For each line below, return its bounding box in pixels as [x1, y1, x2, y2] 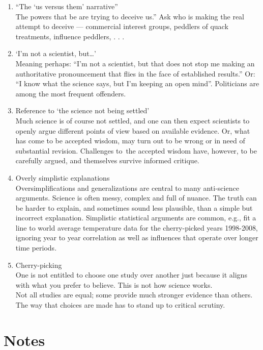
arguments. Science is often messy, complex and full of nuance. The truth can [15, 192, 257, 203]
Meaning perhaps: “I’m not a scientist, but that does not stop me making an [15, 58, 255, 68]
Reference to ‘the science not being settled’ [15, 105, 150, 116]
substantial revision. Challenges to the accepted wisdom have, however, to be [15, 145, 257, 156]
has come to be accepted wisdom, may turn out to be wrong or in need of [15, 135, 245, 146]
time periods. [15, 242, 57, 253]
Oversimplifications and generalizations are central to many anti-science [15, 182, 239, 193]
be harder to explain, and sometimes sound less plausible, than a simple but [15, 202, 253, 213]
